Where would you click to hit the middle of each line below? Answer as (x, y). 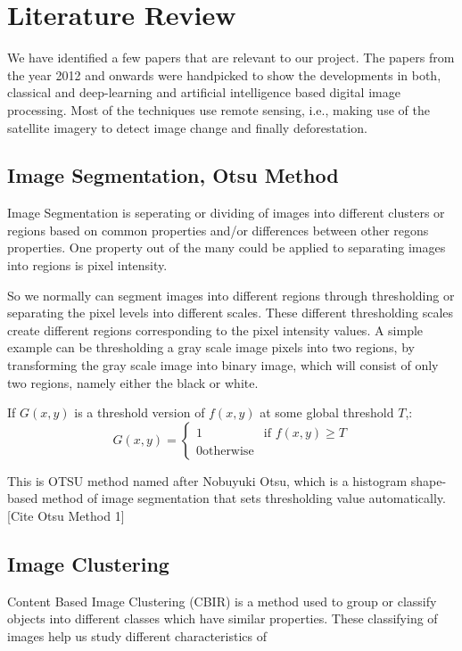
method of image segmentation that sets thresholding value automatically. (243, 498)
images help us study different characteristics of (137, 636)
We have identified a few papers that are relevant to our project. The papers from (231, 58)
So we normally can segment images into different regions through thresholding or (231, 295)
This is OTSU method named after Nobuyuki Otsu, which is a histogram (207, 480)
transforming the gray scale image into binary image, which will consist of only (223, 365)
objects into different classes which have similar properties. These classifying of (223, 618)
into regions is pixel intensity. (87, 265)
